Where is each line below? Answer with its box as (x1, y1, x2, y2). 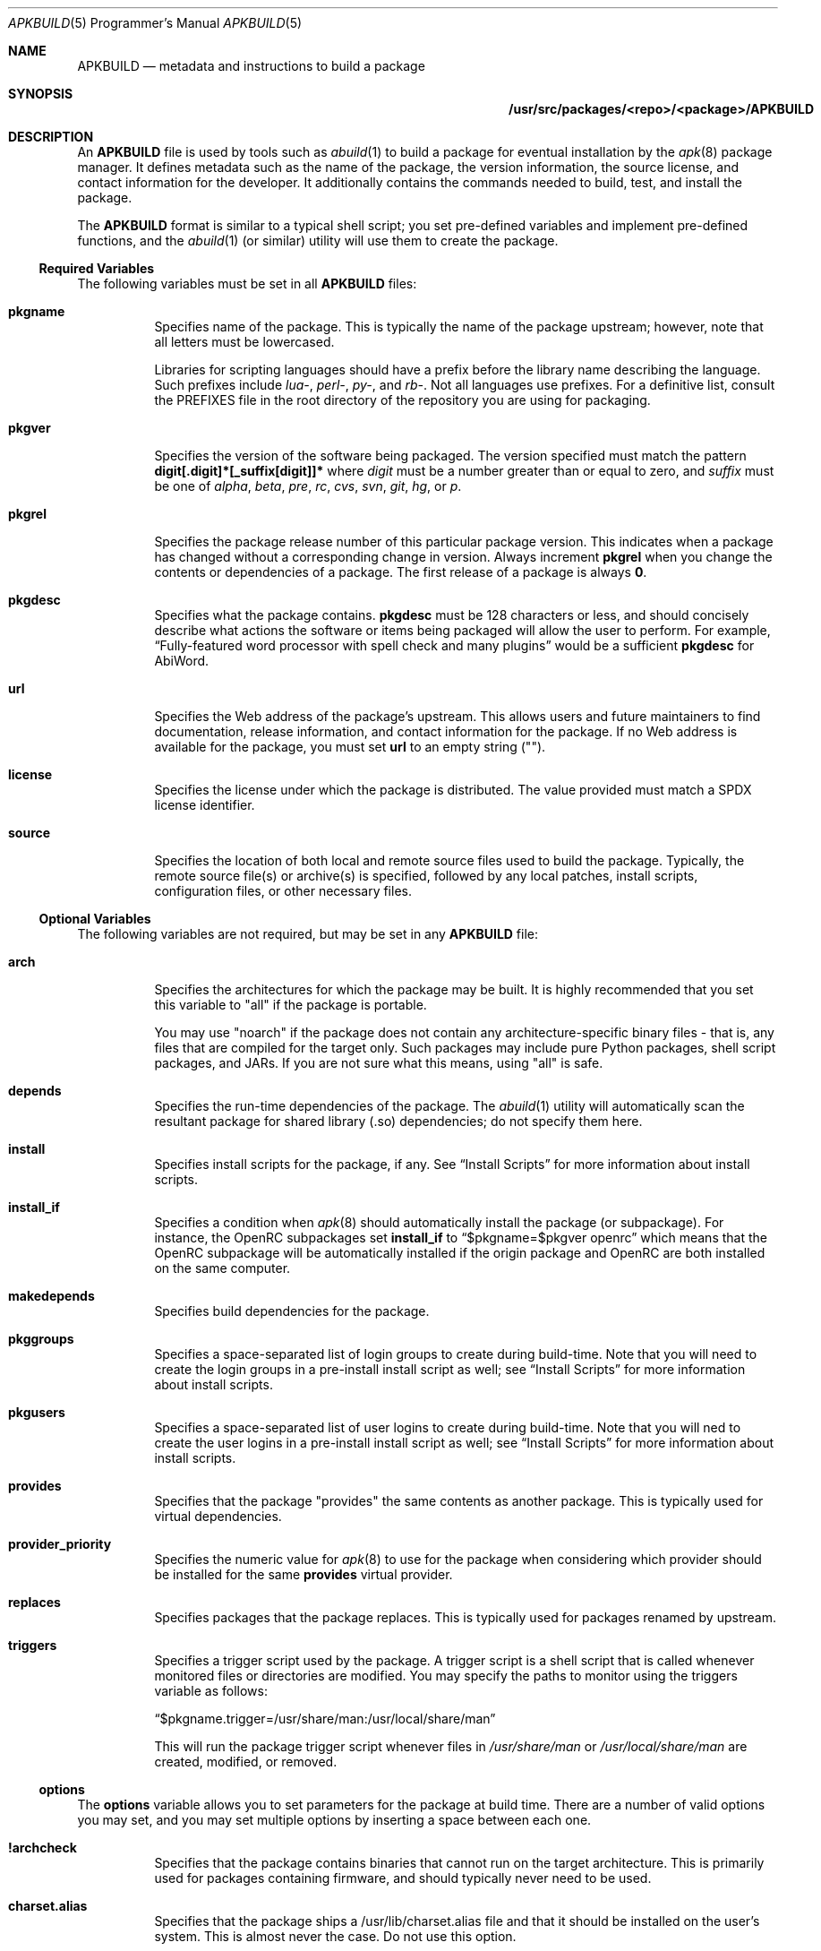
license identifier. (154, 797, 255, 812)
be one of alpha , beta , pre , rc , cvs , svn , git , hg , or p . (154, 478, 462, 494)
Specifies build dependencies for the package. (154, 1303, 430, 1319)
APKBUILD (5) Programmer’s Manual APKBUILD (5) (8, 15, 303, 30)
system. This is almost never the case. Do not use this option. (154, 1929, 517, 1944)
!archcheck (8, 1840, 77, 1855)
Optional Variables (38, 911, 151, 926)
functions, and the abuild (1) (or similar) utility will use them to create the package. (77, 233, 559, 248)
